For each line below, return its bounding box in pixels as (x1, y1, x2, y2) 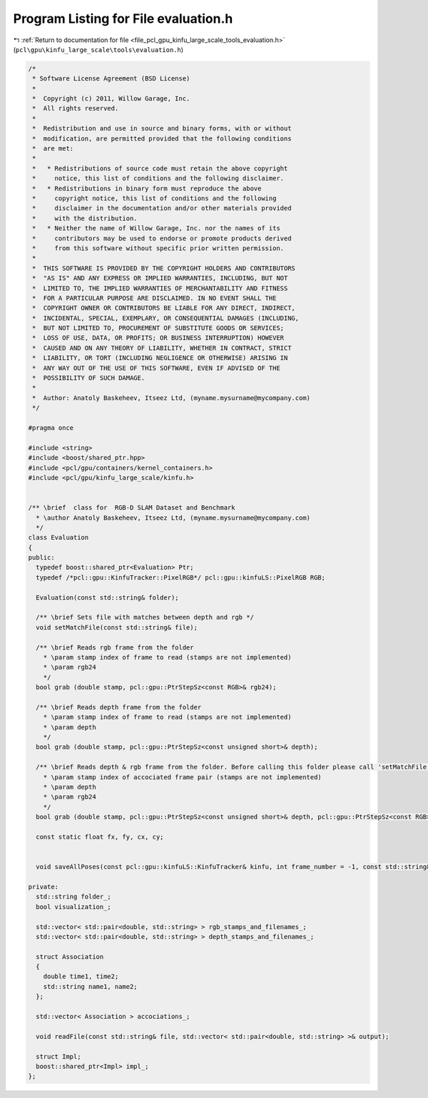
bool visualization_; (36, 903, 112, 910)
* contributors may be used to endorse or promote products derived (32, 234, 292, 242)
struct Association (36, 953, 104, 960)
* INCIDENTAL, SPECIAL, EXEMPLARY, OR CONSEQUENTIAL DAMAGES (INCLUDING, (32, 314, 300, 322)
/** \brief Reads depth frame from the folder (36, 703, 202, 711)
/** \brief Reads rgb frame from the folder (36, 643, 194, 652)
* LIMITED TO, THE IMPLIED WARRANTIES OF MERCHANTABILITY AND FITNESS (32, 284, 288, 292)
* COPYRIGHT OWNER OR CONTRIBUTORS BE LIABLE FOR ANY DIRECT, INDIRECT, (32, 304, 296, 312)
